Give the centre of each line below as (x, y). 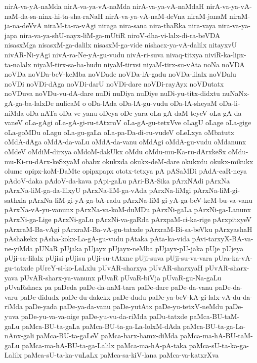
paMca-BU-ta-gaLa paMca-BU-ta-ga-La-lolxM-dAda (101, 326)
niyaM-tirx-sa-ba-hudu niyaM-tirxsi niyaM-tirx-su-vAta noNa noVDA (139, 64)
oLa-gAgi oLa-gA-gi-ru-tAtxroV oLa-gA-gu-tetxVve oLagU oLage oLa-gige (138, 122)
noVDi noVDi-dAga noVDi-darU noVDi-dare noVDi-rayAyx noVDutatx (114, 83)
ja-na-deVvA (23, 25)
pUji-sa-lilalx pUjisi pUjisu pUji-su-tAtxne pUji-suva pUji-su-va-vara (108, 258)
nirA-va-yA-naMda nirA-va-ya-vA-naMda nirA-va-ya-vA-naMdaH (104, 6)
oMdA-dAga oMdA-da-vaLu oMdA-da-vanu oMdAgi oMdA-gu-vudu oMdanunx (125, 142)
